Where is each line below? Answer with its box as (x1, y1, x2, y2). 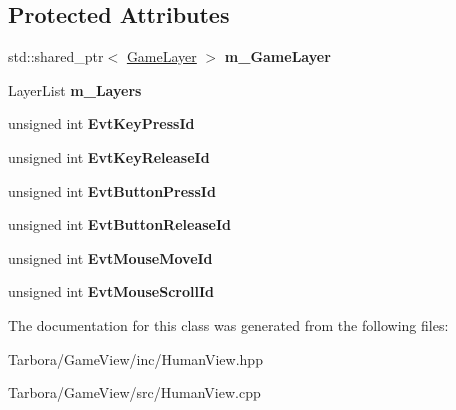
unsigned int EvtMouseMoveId (8, 247, 213, 268)
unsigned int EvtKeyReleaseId (8, 146, 210, 167)
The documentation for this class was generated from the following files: (8, 314, 449, 335)
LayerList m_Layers (8, 79, 142, 100)
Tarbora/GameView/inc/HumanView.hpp (8, 348, 263, 369)
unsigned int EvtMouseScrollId (8, 281, 214, 302)
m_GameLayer (224, 46, 331, 67)
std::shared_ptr (8, 46, 104, 67)
